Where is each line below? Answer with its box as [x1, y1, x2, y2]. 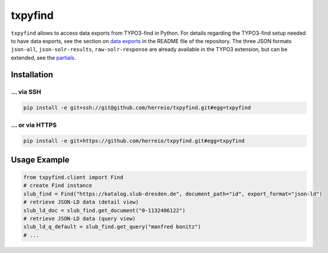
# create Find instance [23, 182, 93, 189]
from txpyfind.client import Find [23, 174, 124, 181]
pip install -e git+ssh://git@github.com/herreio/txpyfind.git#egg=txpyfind [23, 104, 251, 111]
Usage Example [11, 155, 70, 165]
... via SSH [11, 87, 41, 96]
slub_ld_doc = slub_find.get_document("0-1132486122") [23, 207, 186, 213]
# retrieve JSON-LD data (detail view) [23, 199, 139, 206]
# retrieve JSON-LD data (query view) [23, 215, 136, 222]
